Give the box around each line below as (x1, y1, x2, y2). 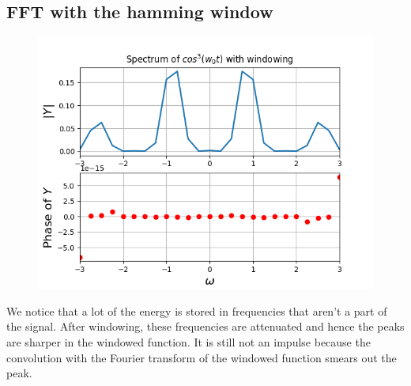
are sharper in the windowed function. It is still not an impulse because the (6, 333, 371, 350)
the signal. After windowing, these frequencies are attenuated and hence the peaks (6, 318, 405, 335)
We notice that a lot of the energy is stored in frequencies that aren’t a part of (6, 302, 387, 319)
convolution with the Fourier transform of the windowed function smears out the (6, 349, 397, 365)
